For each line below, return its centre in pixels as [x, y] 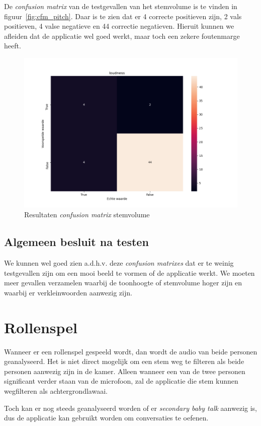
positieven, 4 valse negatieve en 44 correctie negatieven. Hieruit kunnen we [119, 26]
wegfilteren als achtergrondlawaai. [56, 391]
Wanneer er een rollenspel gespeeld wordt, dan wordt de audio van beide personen [131, 351]
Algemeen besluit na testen [76, 242]
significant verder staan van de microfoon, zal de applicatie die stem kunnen [121, 381]
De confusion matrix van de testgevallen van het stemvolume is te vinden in [121, 6]
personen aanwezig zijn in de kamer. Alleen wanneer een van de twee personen [125, 371]
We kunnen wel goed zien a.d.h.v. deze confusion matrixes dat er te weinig [119, 263]
